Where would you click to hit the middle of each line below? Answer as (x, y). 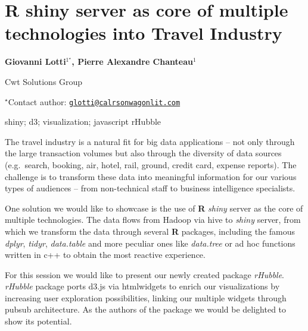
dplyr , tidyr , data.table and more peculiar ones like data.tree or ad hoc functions (150, 243)
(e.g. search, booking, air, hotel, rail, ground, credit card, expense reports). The (151, 164)
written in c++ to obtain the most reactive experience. (105, 255)
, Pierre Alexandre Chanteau (132, 62)
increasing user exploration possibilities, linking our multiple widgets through (146, 297)
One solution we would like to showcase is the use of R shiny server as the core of (154, 208)
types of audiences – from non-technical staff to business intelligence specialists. (150, 188)
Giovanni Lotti (35, 62)
